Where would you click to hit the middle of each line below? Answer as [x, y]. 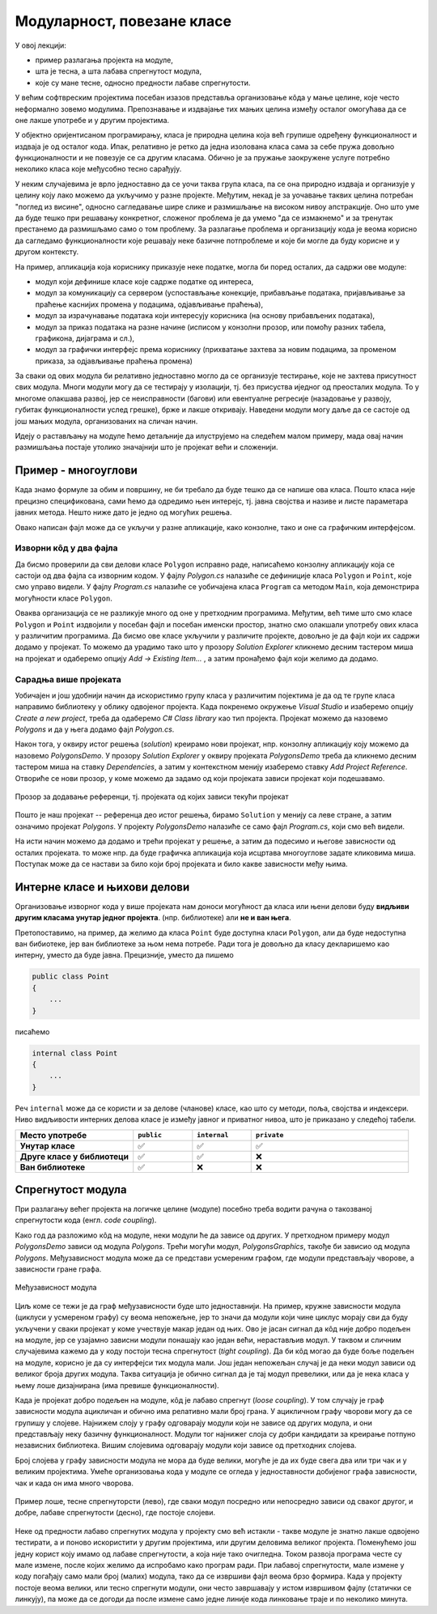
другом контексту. [47, 252]
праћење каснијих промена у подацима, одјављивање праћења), [149, 304]
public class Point [70, 977]
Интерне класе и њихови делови [102, 887]
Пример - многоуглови [76, 471]
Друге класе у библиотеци [74, 1156]
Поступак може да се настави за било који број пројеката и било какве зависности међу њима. [181, 864]
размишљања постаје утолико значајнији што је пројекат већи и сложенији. [146, 447]
